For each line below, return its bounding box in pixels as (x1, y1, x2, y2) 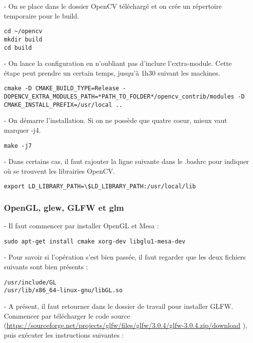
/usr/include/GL (4, 279, 57, 286)
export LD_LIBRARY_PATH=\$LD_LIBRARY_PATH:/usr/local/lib (4, 183, 196, 190)
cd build (4, 44, 32, 51)
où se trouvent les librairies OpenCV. (4, 165, 115, 176)
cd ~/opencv (4, 28, 42, 35)
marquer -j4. (4, 124, 41, 135)
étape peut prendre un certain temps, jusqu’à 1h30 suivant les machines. (4, 67, 220, 78)
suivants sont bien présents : (4, 262, 88, 272)
